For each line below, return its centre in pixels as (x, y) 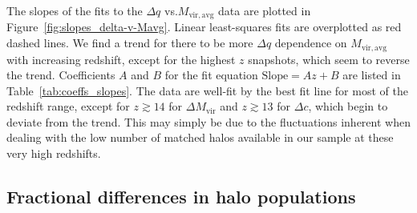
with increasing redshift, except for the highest (121, 59)
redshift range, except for (68, 106)
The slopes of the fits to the (75, 10)
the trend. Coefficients (61, 75)
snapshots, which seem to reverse (329, 59)
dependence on (311, 43)
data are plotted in (265, 10)
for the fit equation (211, 75)
